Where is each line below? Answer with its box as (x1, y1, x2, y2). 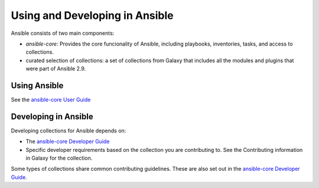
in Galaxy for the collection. (25, 154, 93, 162)
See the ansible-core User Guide (11, 96, 91, 103)
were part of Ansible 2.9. (25, 65, 86, 72)
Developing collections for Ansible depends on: (11, 127, 126, 134)
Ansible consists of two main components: (11, 30, 115, 37)
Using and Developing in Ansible (11, 9, 174, 22)
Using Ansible (11, 80, 64, 90)
